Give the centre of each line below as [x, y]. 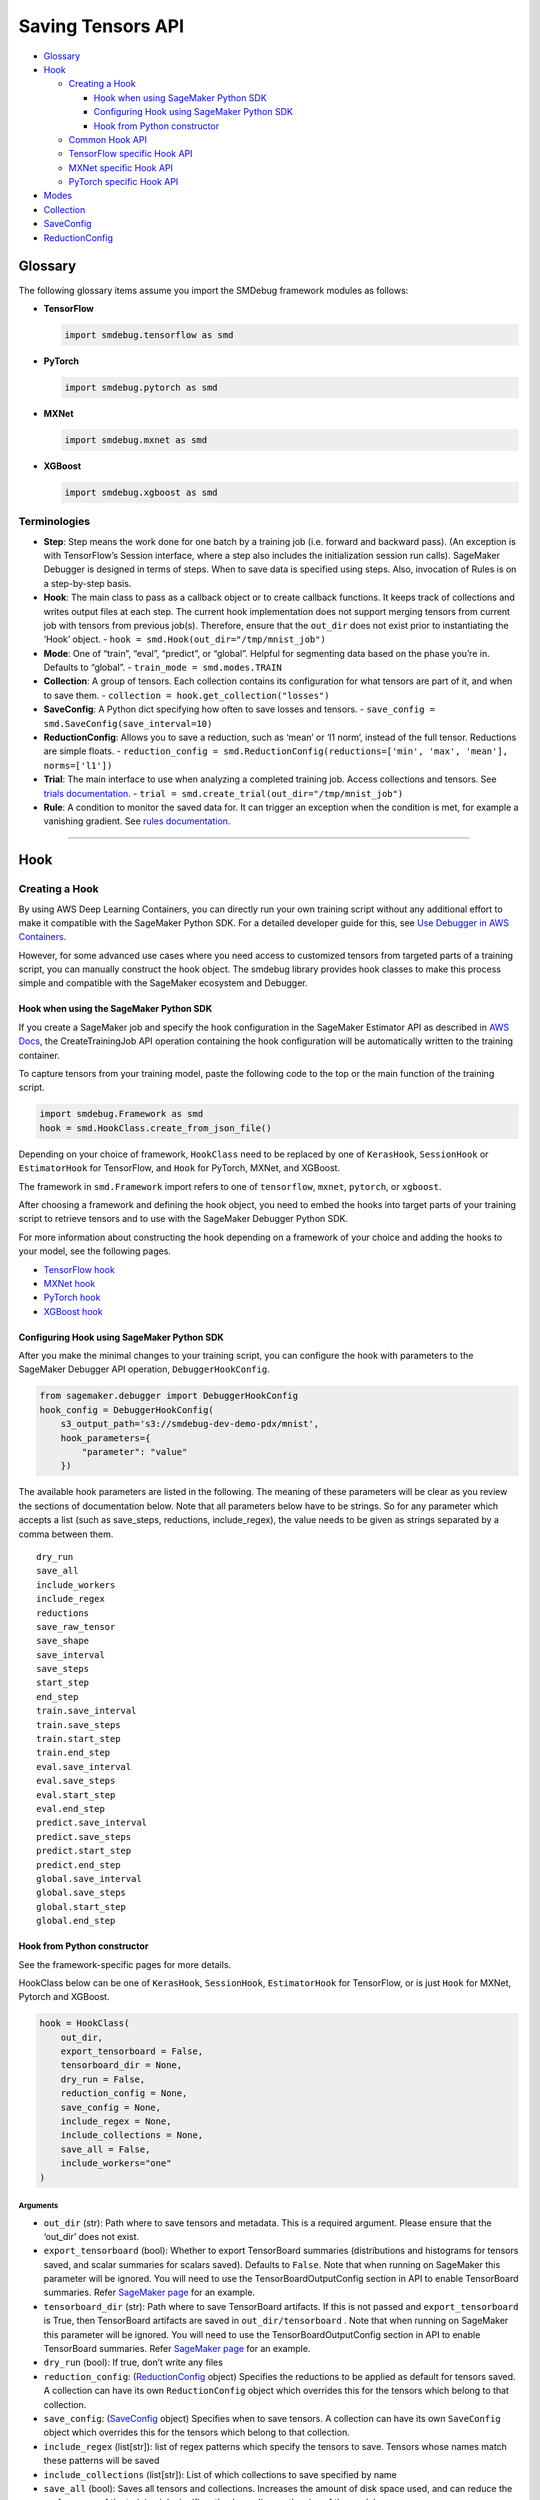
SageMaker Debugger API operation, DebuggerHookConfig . [144, 1369]
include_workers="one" [116, 2163]
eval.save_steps [76, 1781]
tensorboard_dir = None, [121, 2065]
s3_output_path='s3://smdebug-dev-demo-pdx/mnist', [190, 1424]
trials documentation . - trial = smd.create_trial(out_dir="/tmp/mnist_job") [223, 793]
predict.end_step [78, 1864]
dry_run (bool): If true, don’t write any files [133, 2362]
